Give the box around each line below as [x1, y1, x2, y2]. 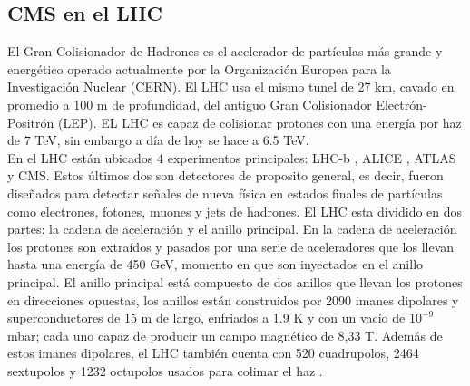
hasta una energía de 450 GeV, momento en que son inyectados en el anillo [7, 255, 424, 274]
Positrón [7, 112, 54, 131]
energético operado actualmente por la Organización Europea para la [7, 59, 391, 78]
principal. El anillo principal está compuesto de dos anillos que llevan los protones [7, 272, 463, 291]
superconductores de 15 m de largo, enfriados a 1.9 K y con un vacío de [7, 308, 406, 327]
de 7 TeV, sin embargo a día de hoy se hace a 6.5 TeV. [7, 130, 309, 150]
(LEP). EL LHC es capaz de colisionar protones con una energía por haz [57, 112, 462, 131]
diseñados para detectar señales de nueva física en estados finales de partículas [7, 183, 443, 202]
